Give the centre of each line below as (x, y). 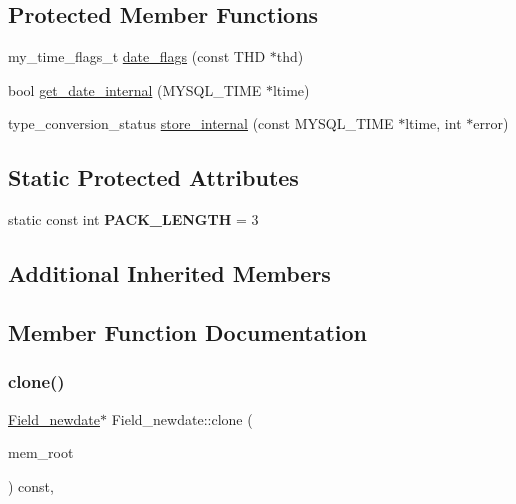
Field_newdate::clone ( (182, 418)
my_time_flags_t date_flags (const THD (137, 56)
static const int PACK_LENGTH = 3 (133, 219)
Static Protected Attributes (153, 177)
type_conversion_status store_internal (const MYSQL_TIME (201, 123)
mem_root (41, 452)
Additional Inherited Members (169, 273)
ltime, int (433, 123)
